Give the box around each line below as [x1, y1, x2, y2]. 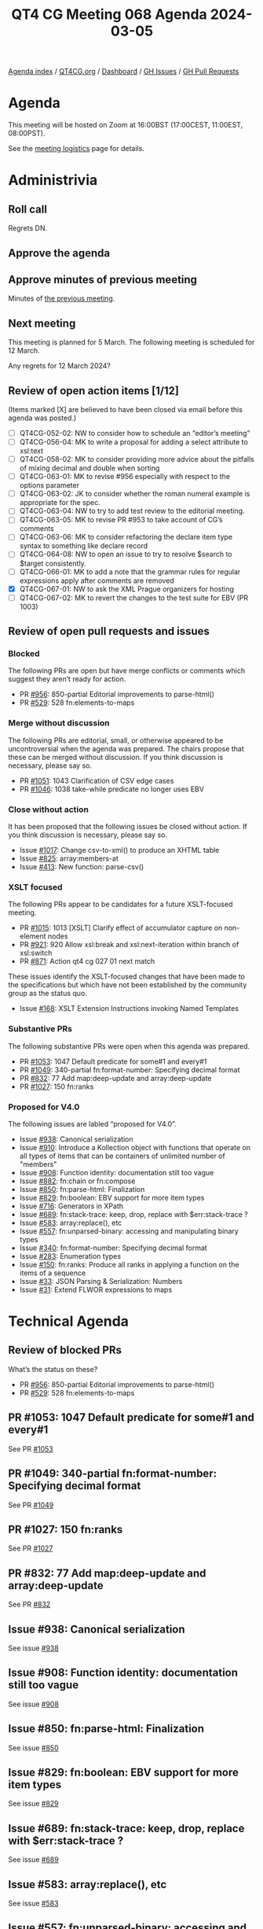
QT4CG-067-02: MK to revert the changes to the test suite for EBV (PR [19, 592, 249, 603]
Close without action [8, 804, 89, 815]
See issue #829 [8, 1799, 59, 1809]
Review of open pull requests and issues [8, 625, 210, 638]
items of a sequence [19, 1268, 86, 1278]
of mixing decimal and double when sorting [19, 463, 160, 473]
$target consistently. [19, 559, 86, 568]
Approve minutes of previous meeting [8, 273, 198, 286]
